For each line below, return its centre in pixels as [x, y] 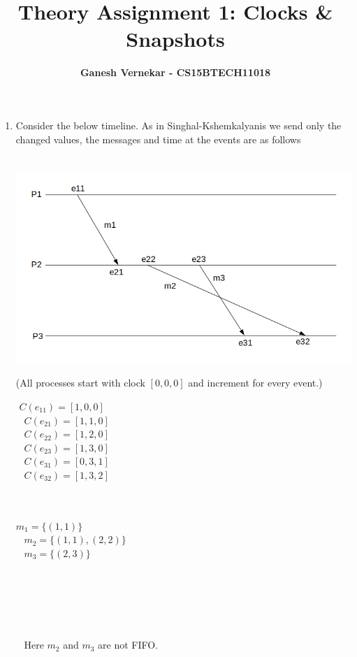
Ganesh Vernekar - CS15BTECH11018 [175, 72]
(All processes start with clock [80, 383]
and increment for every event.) [255, 383]
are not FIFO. [128, 645]
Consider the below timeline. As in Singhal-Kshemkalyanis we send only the [178, 125]
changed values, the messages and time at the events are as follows [158, 139]
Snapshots [175, 39]
